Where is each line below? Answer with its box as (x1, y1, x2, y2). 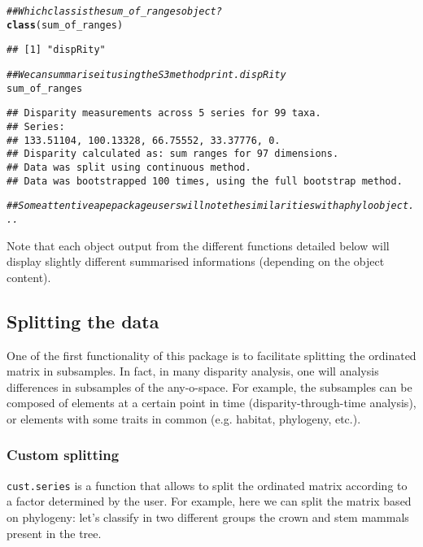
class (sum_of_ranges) (7, 19, 124, 31)
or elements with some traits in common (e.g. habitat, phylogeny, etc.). (7, 410, 361, 427)
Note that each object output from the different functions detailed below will (7, 237, 390, 254)
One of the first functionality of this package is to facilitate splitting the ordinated (7, 346, 416, 363)
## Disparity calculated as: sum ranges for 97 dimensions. (7, 148, 339, 160)
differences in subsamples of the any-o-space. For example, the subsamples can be (7, 378, 412, 395)
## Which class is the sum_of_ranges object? (7, 6, 222, 17)
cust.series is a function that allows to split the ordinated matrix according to (7, 476, 408, 493)
